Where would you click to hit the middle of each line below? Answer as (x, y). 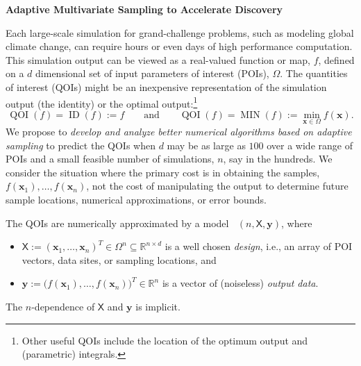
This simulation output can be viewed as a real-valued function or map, (158, 59)
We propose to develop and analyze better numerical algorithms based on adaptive (179, 132)
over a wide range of (310, 145)
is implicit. (158, 306)
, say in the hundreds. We (278, 159)
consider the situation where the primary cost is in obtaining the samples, (163, 172)
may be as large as (206, 145)
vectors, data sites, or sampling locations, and (119, 259)
